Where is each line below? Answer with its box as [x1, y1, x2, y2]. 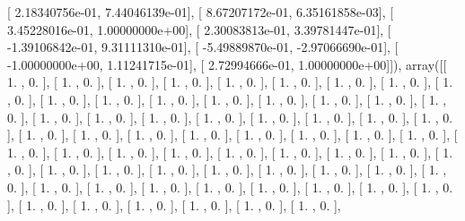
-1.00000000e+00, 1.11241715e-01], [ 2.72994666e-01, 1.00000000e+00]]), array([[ [7, 55, 447, 73]
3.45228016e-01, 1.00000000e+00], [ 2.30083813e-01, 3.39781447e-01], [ [7, 20, 391, 38]
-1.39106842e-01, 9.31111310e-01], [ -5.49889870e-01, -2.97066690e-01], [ [7, 38, 399, 56]
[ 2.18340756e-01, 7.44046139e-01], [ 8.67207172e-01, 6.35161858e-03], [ [7, 3, 394, 21]
